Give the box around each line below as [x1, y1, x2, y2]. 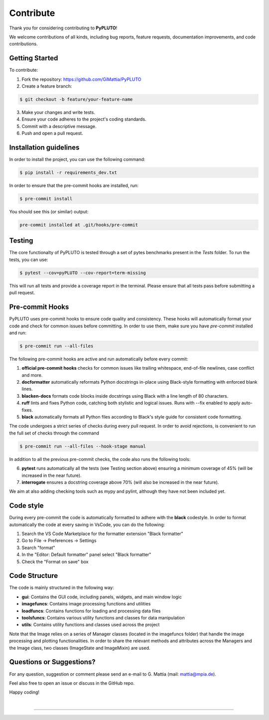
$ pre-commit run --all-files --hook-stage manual [19, 443, 146, 449]
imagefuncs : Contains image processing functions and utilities [21, 601, 151, 607]
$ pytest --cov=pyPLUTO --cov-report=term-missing [19, 270, 146, 276]
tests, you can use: [9, 257, 48, 263]
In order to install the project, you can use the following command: [9, 156, 145, 162]
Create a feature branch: [21, 83, 72, 89]
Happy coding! [9, 689, 40, 695]
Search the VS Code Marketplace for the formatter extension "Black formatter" [21, 531, 184, 537]
